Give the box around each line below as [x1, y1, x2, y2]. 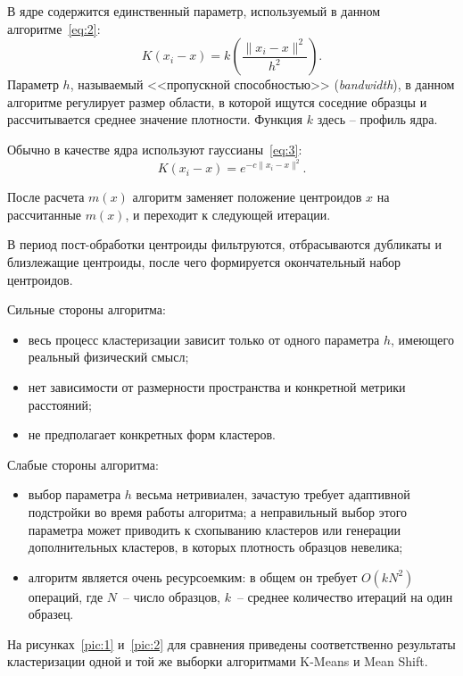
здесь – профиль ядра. [317, 110, 438, 129]
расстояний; [28, 395, 92, 413]
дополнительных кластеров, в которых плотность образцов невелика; [28, 538, 403, 556]
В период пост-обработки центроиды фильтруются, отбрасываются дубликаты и [7, 235, 442, 254]
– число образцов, [123, 587, 220, 605]
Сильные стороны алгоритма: [7, 300, 166, 319]
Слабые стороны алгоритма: [7, 455, 159, 473]
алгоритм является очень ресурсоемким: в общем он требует [28, 567, 358, 586]
